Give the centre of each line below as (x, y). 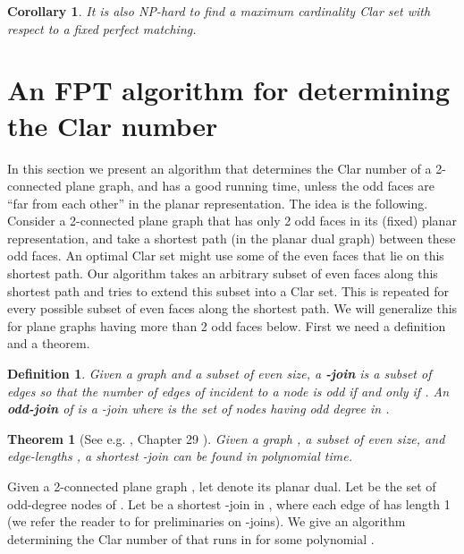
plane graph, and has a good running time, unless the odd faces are (250, 186)
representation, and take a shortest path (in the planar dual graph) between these (232, 238)
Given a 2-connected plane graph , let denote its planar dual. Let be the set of (222, 486)
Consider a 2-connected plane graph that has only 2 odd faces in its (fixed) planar (232, 221)
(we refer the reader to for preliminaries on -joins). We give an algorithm (207, 521)
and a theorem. (49, 343)
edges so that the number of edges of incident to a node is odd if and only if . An (228, 391)
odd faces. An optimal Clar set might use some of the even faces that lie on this (226, 256)
